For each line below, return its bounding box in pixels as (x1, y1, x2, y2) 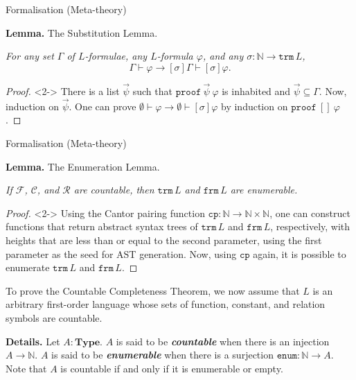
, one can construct (269, 205, 350, 220)
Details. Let (6, 334, 60, 348)
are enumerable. (230, 182, 298, 197)
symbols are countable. (6, 310, 103, 325)
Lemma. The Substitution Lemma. (6, 25, 158, 40)
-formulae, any (84, 49, 148, 63)
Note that (6, 361, 47, 375)
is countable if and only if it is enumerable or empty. (60, 361, 283, 375)
